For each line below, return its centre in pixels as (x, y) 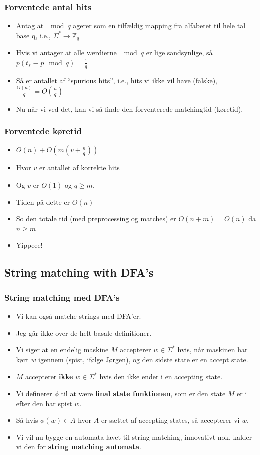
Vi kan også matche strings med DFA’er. (78, 315)
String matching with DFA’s (79, 272)
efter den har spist (44, 403)
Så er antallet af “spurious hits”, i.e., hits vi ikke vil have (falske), (116, 80)
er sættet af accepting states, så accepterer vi (170, 420)
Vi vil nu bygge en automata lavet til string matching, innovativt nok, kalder (134, 437)
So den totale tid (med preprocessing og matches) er (96, 218)
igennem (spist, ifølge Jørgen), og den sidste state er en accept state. (143, 359)
